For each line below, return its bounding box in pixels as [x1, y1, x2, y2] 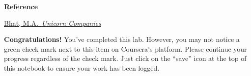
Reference [4, 1, 38, 11]
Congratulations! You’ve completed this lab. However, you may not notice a [4, 34, 240, 44]
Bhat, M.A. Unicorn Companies [4, 18, 101, 28]
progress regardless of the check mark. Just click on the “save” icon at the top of [4, 53, 247, 63]
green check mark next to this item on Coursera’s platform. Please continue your [4, 43, 247, 54]
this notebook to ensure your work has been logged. [4, 62, 160, 73]
